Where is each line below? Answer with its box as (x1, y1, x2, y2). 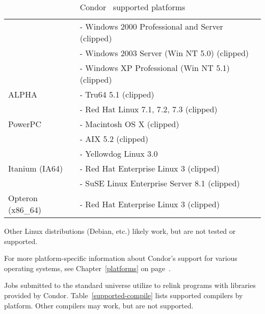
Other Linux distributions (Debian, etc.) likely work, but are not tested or (4, 226, 236, 236)
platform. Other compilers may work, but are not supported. (4, 300, 194, 310)
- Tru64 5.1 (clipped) (79, 88, 154, 100)
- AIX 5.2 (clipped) (79, 133, 148, 144)
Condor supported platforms (79, 1, 185, 13)
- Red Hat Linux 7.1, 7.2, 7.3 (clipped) (79, 103, 218, 115)
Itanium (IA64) (8, 162, 63, 174)
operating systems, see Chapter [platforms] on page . (4, 262, 171, 273)
